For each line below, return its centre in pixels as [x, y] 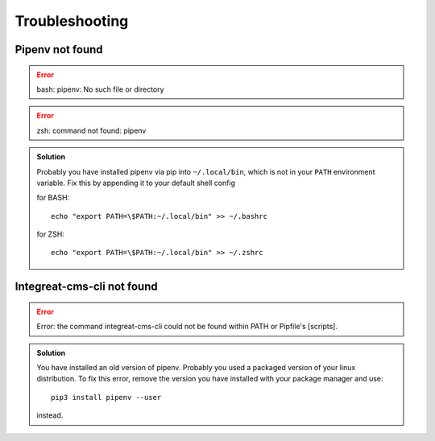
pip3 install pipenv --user [106, 397]
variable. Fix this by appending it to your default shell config [136, 183]
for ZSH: [50, 234]
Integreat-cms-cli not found [86, 287]
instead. [50, 415]
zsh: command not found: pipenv [91, 130]
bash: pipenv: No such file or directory [100, 89]
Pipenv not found [59, 49]
